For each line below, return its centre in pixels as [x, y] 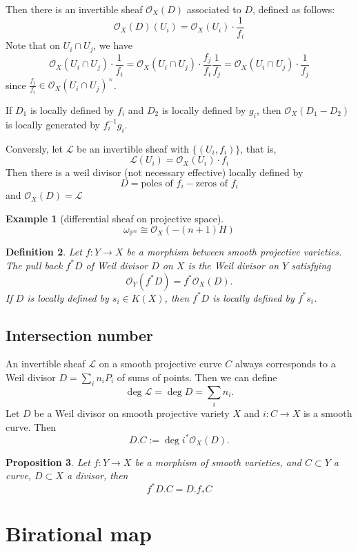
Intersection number [79, 335]
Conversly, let [34, 148]
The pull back [34, 265]
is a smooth [328, 413]
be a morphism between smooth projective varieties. [234, 252]
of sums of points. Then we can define [197, 377]
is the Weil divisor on [233, 265]
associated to [214, 9]
